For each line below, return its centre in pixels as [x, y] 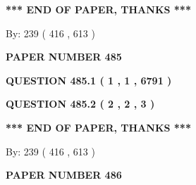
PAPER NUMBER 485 [64, 57]
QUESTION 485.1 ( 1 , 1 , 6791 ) [89, 80]
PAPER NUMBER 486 [64, 175]
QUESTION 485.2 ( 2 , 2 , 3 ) [80, 104]
